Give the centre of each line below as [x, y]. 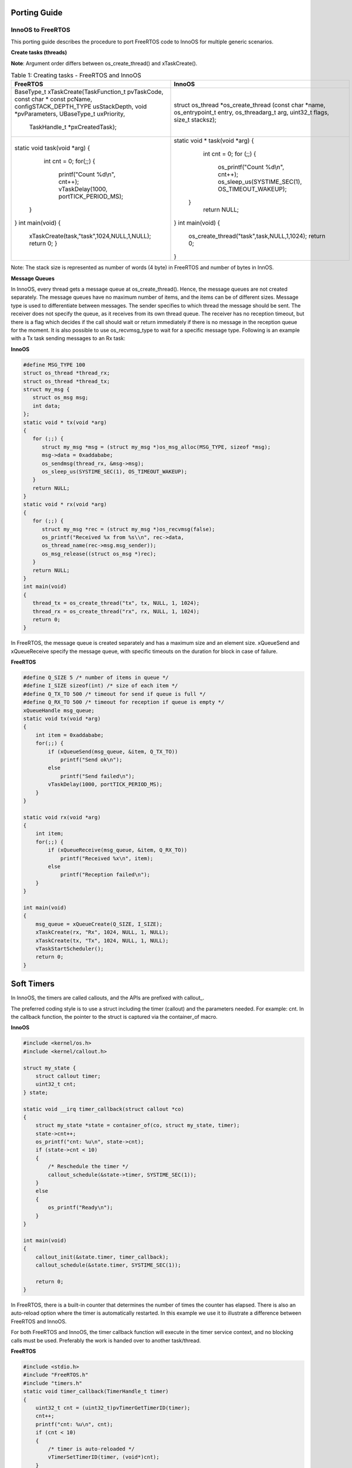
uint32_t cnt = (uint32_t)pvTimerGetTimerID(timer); [113, 1408]
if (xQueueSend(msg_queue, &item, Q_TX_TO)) [113, 751]
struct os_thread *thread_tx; [67, 381]
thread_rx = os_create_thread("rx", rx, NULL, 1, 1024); [116, 611]
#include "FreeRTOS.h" [56, 1375]
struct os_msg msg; [60, 398]
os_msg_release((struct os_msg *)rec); [99, 554]
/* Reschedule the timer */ [88, 1166]
